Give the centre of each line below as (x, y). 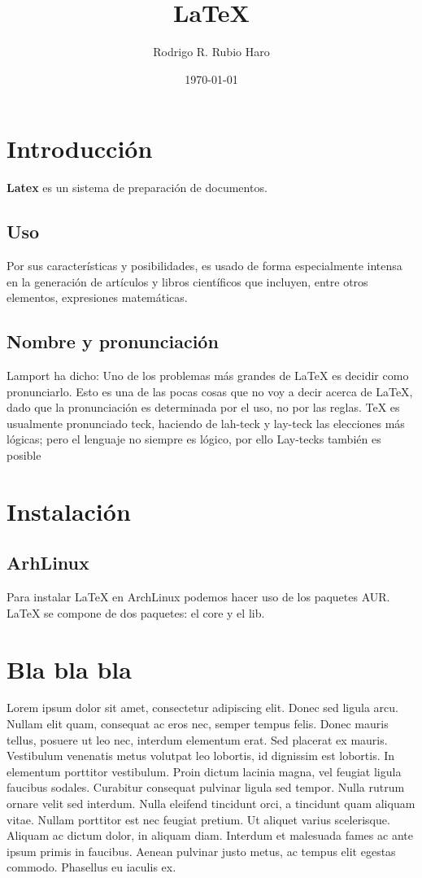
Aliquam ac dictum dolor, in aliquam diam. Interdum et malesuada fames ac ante (210, 835)
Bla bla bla (69, 668)
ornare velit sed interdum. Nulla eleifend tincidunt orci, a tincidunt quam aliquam (211, 804)
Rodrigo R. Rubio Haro (211, 52)
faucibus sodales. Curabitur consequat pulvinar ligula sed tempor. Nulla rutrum (206, 787)
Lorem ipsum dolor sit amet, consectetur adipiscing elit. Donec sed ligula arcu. (202, 708)
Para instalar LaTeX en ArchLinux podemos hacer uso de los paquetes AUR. (198, 597)
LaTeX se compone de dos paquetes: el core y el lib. (136, 612)
